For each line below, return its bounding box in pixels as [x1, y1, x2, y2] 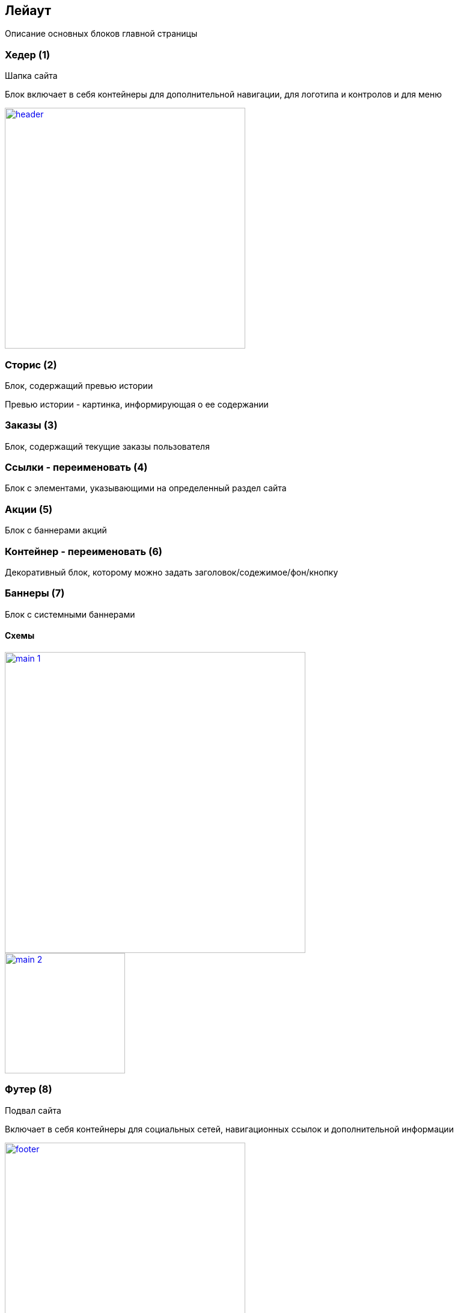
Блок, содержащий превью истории [5, 380, 153, 391]
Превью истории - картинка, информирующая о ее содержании [5, 399, 269, 409]
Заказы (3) [5, 419, 58, 432]
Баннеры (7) [5, 587, 65, 600]
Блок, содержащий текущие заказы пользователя [5, 441, 210, 452]
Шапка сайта [5, 70, 58, 81]
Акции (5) [5, 503, 53, 515]
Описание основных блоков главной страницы [5, 28, 198, 39]
